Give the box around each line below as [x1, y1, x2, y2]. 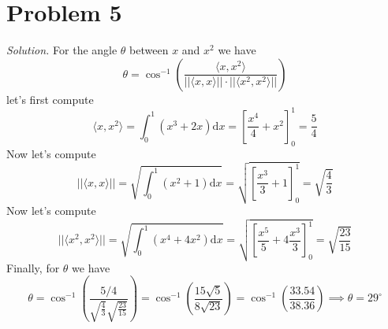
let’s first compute [6, 91, 94, 107]
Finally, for [6, 259, 60, 275]
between [129, 42, 169, 58]
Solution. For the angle [6, 42, 118, 58]
